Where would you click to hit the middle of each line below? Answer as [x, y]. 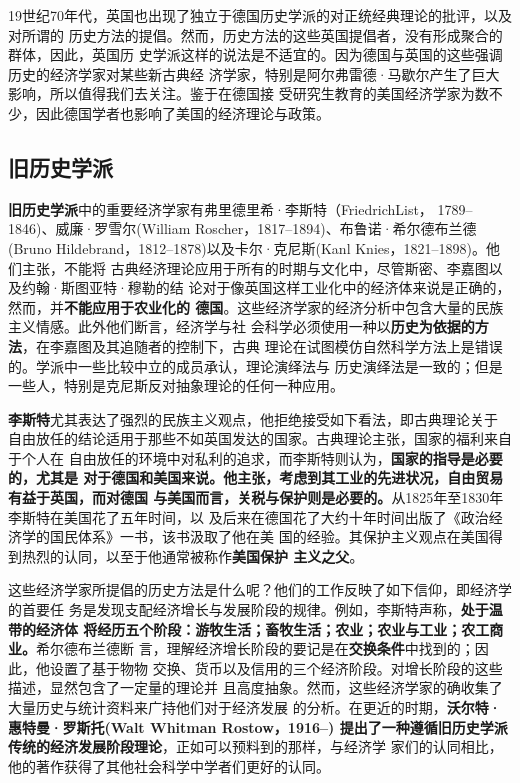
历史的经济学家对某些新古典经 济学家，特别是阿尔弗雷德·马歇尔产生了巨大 [254, 73]
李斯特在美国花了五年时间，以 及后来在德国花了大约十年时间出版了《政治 [248, 516]
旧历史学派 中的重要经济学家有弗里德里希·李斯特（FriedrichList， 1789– [240, 208]
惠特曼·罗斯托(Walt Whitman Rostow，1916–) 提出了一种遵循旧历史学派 [258, 726]
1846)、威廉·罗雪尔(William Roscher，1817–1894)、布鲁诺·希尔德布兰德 [242, 228]
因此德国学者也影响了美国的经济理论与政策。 [182, 112]
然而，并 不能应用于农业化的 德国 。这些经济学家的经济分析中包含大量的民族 [256, 306]
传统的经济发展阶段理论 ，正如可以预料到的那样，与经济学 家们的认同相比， [255, 746]
